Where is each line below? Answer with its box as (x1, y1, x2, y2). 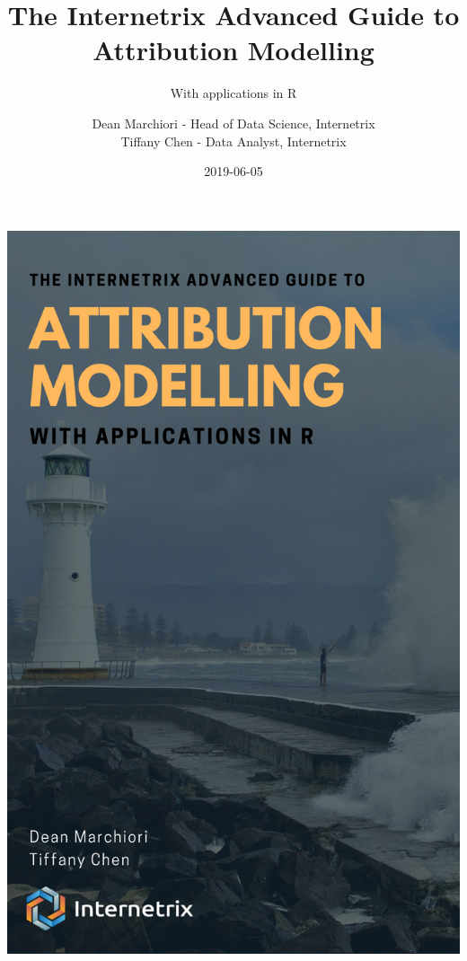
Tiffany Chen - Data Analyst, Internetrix (120, 131, 347, 150)
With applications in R (170, 84, 297, 102)
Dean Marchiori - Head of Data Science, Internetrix (92, 113, 375, 132)
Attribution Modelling (93, 31, 374, 68)
